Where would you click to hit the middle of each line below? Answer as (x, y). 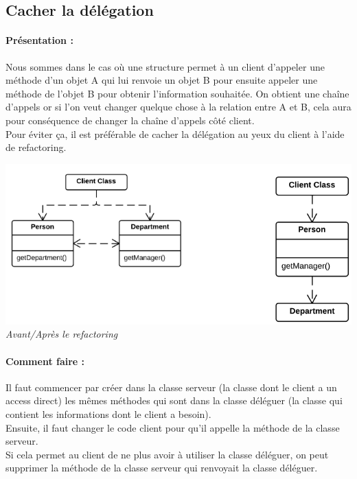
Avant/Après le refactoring (62, 334)
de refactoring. (36, 147)
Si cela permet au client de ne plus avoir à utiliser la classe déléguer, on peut (167, 454)
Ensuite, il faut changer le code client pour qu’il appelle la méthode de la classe (173, 427)
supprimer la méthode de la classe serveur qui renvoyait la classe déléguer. (162, 468)
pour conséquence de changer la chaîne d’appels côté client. (130, 120)
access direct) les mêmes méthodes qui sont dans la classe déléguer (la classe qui (174, 400)
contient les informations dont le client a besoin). (108, 414)
